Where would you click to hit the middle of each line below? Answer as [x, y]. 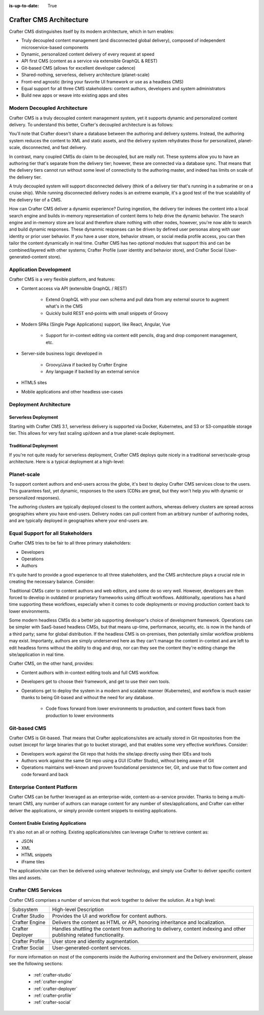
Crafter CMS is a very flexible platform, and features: [62, 279]
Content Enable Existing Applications [48, 823]
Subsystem [25, 910]
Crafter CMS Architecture [49, 20]
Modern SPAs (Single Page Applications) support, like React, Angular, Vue [96, 324]
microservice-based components [55, 47]
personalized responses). [35, 497]
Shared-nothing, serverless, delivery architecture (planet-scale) [86, 75]
